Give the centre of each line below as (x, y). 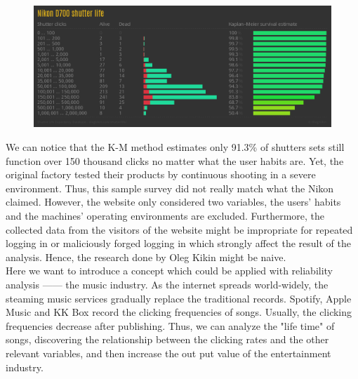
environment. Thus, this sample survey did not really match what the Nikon (170, 188)
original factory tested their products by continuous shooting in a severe (161, 174)
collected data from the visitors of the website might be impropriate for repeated (179, 229)
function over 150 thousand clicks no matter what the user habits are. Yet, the (175, 160)
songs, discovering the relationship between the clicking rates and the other (167, 339)
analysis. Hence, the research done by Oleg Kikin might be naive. (146, 257)
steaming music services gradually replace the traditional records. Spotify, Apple (179, 298)
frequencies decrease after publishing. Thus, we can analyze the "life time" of (170, 325)
